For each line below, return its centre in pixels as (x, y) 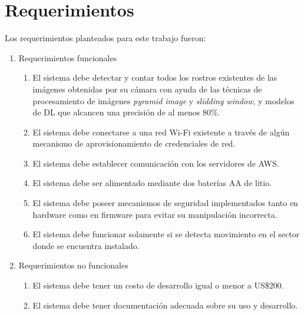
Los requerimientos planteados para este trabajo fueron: (105, 38)
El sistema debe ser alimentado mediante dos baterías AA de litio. (152, 183)
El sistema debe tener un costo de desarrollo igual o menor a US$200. (158, 285)
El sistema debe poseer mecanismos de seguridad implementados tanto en (165, 203)
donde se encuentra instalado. (86, 245)
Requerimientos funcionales (68, 57)
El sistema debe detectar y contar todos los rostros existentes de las (155, 77)
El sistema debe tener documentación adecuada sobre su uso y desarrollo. (165, 305)
